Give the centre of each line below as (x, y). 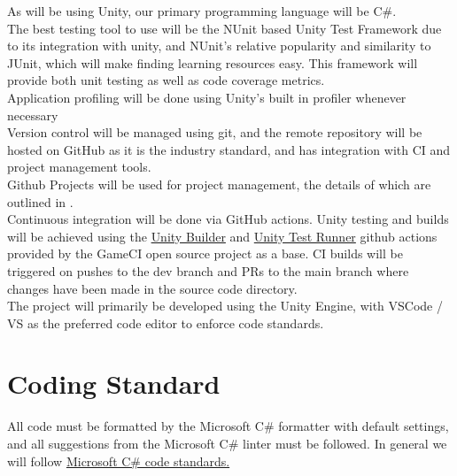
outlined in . (40, 201)
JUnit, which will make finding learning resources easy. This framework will (213, 62)
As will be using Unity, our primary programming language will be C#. (202, 11)
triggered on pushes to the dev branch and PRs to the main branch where (208, 270)
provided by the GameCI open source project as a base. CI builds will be (205, 253)
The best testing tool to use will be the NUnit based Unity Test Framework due (225, 28)
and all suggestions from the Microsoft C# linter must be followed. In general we (227, 443)
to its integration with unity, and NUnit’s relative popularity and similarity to (219, 46)
